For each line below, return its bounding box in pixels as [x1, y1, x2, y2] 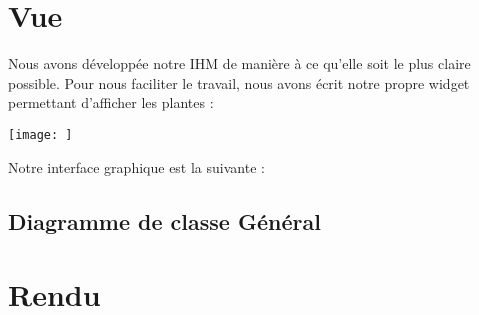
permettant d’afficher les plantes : [8, 92, 214, 113]
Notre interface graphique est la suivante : [8, 156, 265, 177]
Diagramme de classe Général [8, 205, 321, 236]
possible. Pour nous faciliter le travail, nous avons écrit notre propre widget [8, 72, 470, 93]
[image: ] [8, 127, 73, 142]
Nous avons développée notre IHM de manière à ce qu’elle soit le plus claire [8, 53, 471, 74]
